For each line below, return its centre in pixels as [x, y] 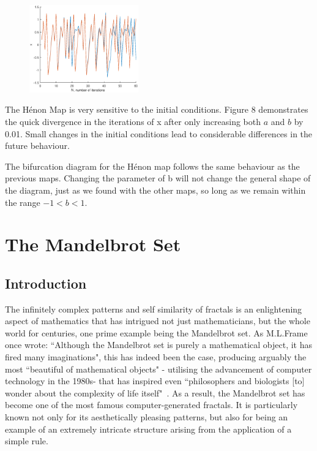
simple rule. [27, 441]
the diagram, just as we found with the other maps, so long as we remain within [155, 190]
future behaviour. [37, 146]
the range [23, 202]
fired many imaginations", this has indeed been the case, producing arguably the [156, 357]
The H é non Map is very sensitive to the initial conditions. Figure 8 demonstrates [157, 109]
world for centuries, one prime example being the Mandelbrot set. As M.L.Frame [156, 332]
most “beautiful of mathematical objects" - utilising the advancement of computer [158, 369]
